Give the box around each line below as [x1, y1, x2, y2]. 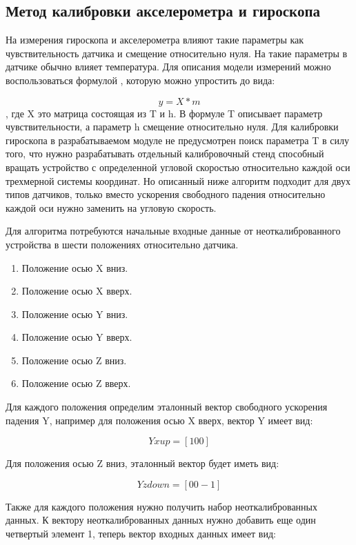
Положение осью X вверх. [21, 284, 132, 298]
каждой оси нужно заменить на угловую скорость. [6, 200, 217, 215]
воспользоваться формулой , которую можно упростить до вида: [6, 72, 275, 87]
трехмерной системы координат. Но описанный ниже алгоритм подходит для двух [6, 173, 350, 188]
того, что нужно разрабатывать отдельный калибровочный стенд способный [6, 146, 324, 161]
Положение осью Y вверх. [21, 330, 132, 344]
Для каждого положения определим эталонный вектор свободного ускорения [6, 399, 328, 414]
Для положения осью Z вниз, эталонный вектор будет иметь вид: [6, 456, 279, 470]
